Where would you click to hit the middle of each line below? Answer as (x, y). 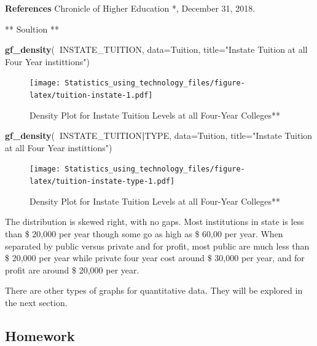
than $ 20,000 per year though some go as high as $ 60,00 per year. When (144, 233)
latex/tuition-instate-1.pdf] (91, 96)
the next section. (36, 302)
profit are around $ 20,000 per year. (72, 269)
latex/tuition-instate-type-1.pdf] (102, 182)
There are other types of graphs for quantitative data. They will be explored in (154, 290)
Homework (40, 335)
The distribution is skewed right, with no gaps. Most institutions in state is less (155, 222)
